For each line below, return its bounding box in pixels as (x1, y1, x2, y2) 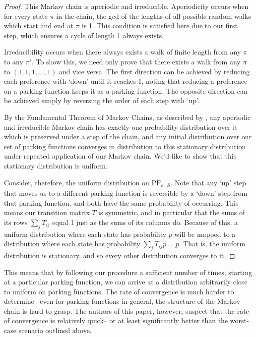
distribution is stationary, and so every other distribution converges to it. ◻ (4, 250, 235, 260)
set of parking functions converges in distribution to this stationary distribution (4, 141, 246, 151)
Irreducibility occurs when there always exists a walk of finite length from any (4, 47, 241, 57)
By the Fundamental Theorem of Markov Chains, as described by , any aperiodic (4, 112, 251, 122)
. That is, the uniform (179, 238, 246, 249)
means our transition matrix (4, 207, 90, 218)
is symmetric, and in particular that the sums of (98, 207, 245, 218)
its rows (4, 217, 28, 227)
